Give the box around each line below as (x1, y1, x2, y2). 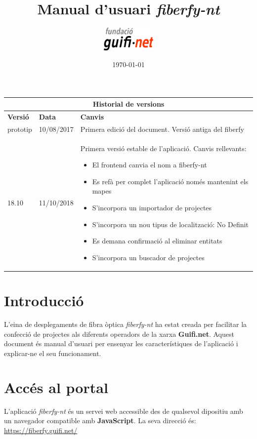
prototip (7, 123, 32, 134)
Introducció (4, 290, 84, 311)
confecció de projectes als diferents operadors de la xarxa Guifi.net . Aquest (4, 328, 234, 339)
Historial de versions (92, 99, 165, 109)
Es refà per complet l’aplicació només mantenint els (92, 176, 249, 186)
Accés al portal (4, 377, 108, 397)
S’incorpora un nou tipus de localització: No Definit (92, 219, 249, 229)
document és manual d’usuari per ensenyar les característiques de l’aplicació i (4, 338, 238, 349)
